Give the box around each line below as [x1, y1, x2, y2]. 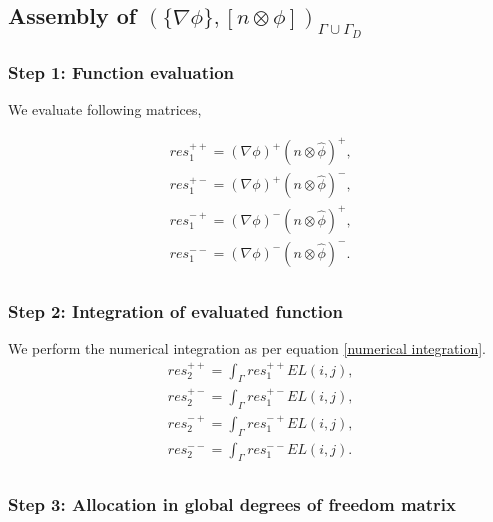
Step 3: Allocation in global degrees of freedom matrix [8, 492, 456, 517]
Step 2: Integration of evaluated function [8, 298, 343, 323]
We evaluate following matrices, [8, 99, 202, 120]
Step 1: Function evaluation [8, 59, 235, 84]
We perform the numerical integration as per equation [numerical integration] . [8, 338, 486, 359]
